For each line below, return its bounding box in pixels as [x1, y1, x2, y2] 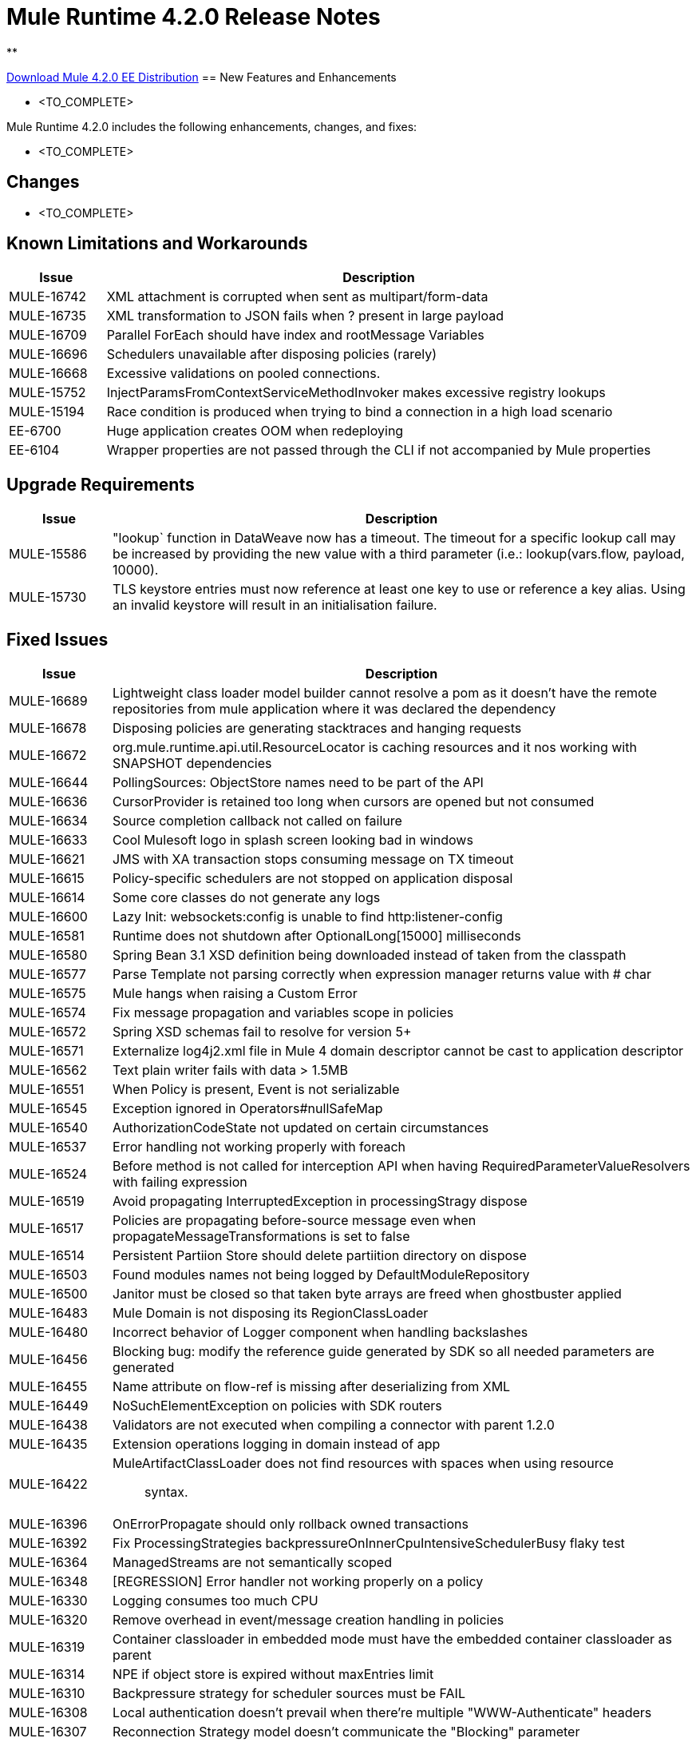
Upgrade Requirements [6, 474, 195, 495]
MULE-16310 [9, 1685, 85, 1702]
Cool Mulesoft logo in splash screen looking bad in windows [113, 832, 473, 849]
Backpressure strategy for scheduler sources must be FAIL [113, 1685, 465, 1702]
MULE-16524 [9, 1166, 88, 1183]
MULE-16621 [9, 851, 85, 868]
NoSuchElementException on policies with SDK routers [113, 1398, 442, 1414]
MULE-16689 [9, 693, 88, 710]
